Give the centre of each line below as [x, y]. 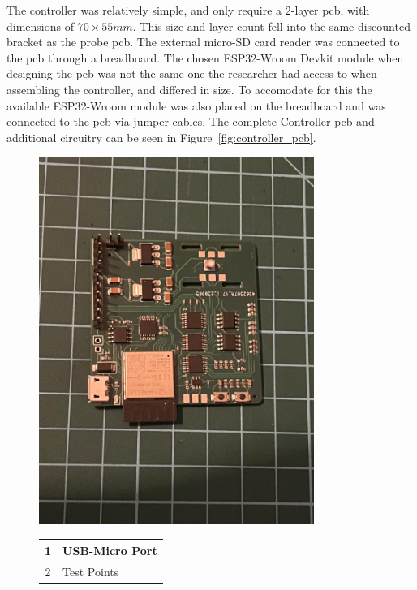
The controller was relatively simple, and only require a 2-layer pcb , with [188, 10]
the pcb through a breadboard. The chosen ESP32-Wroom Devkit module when [205, 57]
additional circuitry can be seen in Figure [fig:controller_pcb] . [161, 137]
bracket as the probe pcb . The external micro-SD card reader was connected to [203, 42]
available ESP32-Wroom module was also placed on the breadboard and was [196, 105]
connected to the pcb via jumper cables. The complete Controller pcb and [191, 121]
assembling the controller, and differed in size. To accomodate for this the [189, 89]
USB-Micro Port [110, 550]
